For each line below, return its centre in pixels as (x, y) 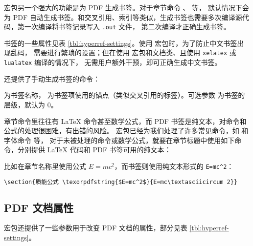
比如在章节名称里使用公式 (45, 166)
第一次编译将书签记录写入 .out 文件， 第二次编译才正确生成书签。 (124, 27)
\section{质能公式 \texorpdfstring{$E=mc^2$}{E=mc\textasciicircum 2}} (121, 182)
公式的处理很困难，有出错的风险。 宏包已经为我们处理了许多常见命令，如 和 (126, 131)
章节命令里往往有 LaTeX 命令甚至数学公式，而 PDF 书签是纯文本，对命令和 (125, 121)
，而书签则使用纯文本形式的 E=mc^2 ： (174, 166)
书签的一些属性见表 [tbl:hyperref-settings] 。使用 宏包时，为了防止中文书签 (121, 43)
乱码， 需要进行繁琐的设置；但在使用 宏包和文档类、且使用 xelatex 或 (123, 52)
